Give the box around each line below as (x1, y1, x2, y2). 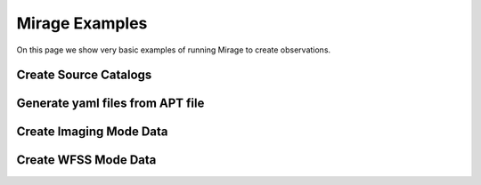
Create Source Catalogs (16, 68, 152, 83)
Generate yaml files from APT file (16, 96, 205, 111)
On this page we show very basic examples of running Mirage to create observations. (16, 44, 331, 55)
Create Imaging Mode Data (16, 125, 168, 140)
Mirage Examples (16, 13, 148, 33)
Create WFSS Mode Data (16, 152, 157, 168)
